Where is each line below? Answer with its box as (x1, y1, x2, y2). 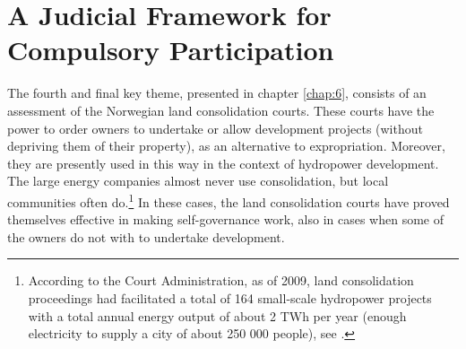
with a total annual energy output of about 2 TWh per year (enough (28, 306, 407, 325)
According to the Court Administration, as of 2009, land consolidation (28, 271, 414, 290)
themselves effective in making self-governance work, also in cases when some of (7, 210, 444, 229)
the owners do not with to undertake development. (7, 227, 285, 246)
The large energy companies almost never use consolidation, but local (7, 171, 389, 190)
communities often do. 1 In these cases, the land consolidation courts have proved (7, 189, 450, 211)
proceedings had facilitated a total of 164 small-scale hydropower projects (28, 288, 432, 307)
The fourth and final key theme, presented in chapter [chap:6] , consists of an (7, 83, 427, 102)
